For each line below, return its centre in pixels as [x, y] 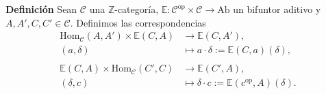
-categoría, [137, 9]
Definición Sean [41, 9]
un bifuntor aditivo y [277, 9]
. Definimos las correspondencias [138, 22]
